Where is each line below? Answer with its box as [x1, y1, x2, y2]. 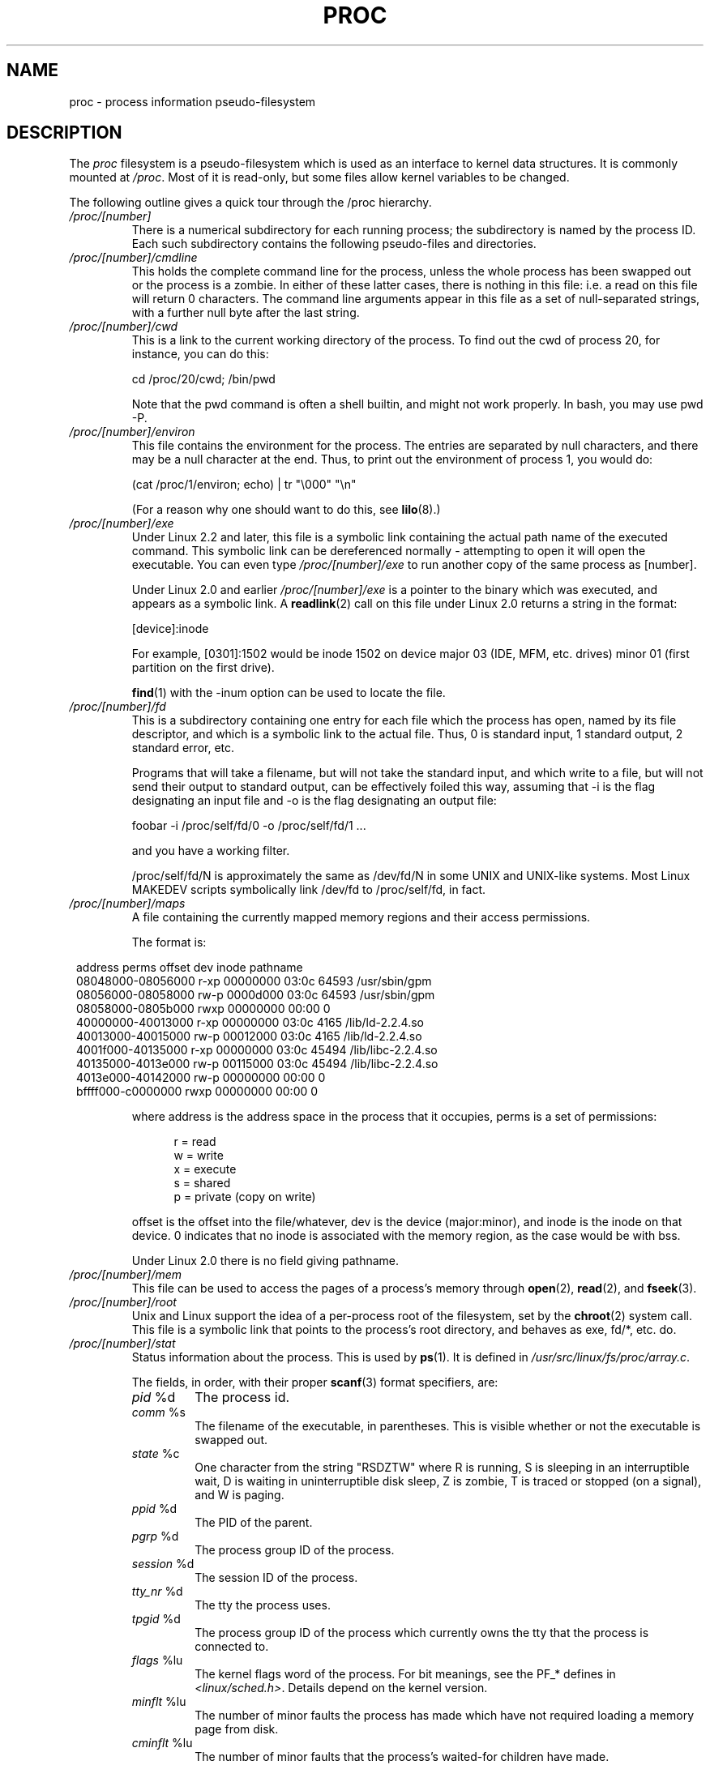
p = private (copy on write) [173, 1190, 316, 1204]
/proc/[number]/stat [69, 1336, 176, 1351]
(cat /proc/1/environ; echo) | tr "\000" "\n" [131, 477, 357, 492]
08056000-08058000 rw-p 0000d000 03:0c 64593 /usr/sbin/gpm [76, 988, 435, 1002]
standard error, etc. [131, 741, 235, 755]
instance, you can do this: [131, 347, 269, 361]
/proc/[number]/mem [69, 1267, 182, 1282]
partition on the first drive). [131, 660, 275, 675]
